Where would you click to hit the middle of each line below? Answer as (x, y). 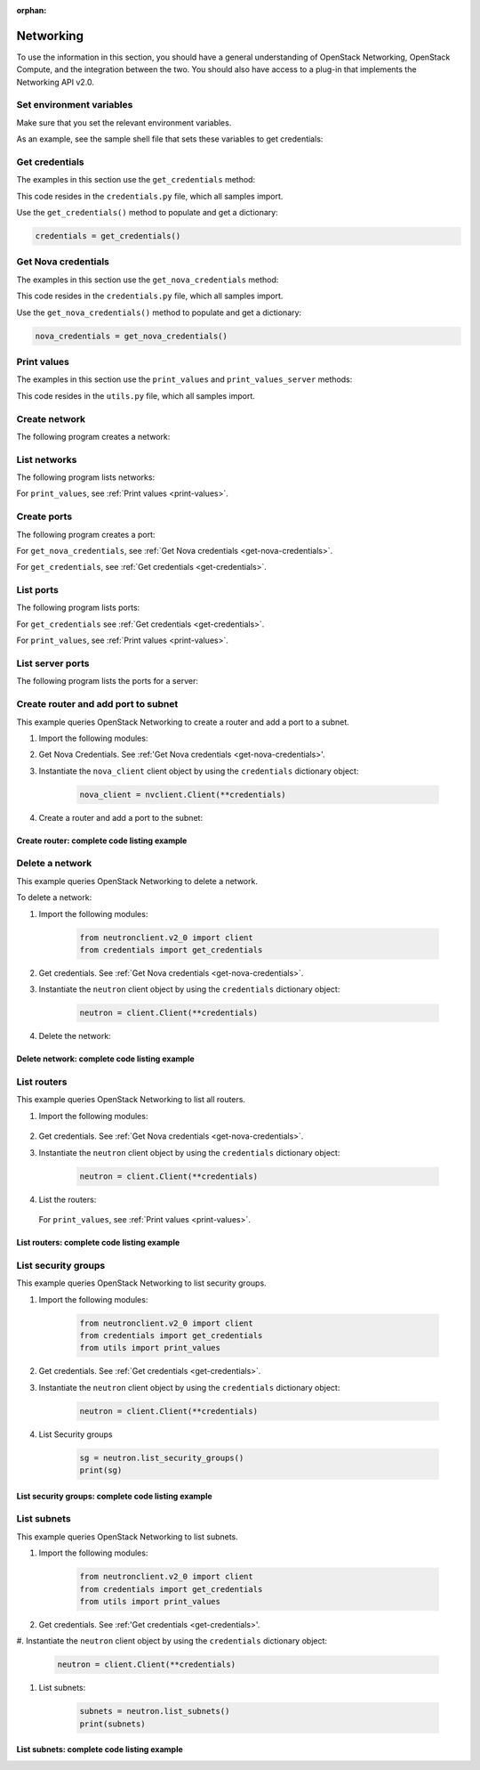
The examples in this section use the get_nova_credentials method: (148, 280)
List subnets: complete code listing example (100, 1750)
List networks (47, 459)
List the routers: (68, 1199)
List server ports (53, 663)
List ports (38, 590)
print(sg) (101, 1470)
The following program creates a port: (86, 534)
